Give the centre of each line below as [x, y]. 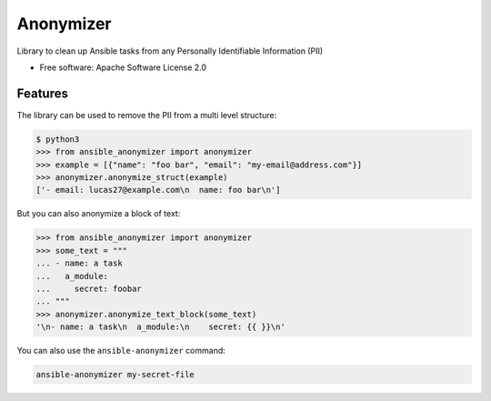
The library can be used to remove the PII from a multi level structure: [147, 115]
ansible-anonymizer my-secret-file [115, 375]
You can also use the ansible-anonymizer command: [121, 351]
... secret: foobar [89, 288]
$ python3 [58, 139]
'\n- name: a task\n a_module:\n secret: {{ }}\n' [160, 327]
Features [42, 93]
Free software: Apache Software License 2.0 [123, 67]
